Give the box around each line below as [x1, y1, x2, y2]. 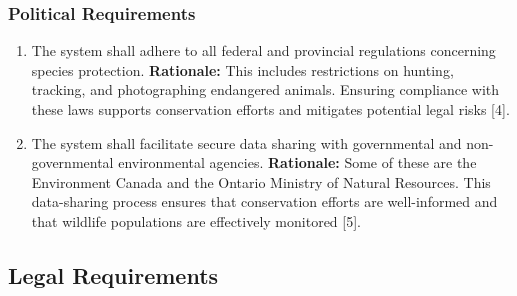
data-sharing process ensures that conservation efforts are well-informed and [31, 191, 498, 212]
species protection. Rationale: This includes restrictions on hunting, [31, 59, 454, 80]
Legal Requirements [8, 259, 219, 290]
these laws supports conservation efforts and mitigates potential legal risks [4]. [31, 99, 510, 119]
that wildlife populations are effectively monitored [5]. [31, 210, 361, 231]
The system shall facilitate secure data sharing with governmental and [31, 132, 462, 153]
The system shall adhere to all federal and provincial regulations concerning [31, 40, 496, 61]
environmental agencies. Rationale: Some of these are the [118, 152, 477, 173]
